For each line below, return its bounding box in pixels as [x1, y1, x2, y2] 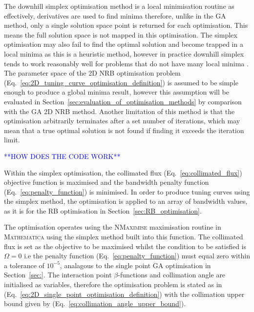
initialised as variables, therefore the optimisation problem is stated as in [4, 279, 222, 290]
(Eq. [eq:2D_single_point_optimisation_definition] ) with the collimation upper [4, 289, 245, 299]
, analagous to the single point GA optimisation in [60, 260, 211, 270]
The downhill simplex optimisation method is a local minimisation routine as [4, 1, 234, 11]
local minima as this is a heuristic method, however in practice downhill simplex [4, 48, 244, 58]
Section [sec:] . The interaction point [4, 270, 112, 280]
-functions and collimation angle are [118, 270, 226, 280]
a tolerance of [4, 260, 44, 270]
